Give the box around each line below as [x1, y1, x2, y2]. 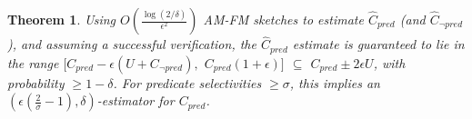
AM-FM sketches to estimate [203, 10, 364, 28]
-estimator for [96, 91, 175, 110]
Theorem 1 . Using [7, 10, 116, 28]
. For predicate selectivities [113, 73, 262, 92]
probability [7, 73, 65, 92]
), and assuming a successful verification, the [7, 35, 256, 54]
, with [373, 53, 406, 72]
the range [7, 53, 59, 72]
